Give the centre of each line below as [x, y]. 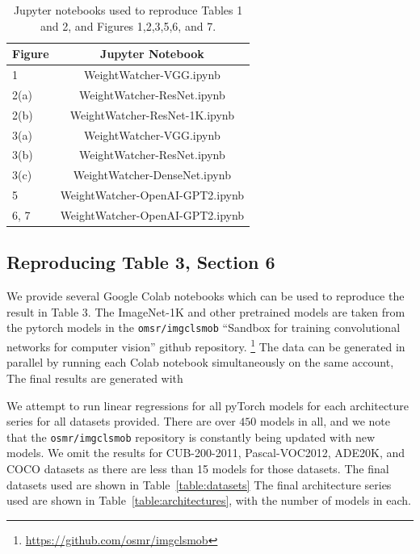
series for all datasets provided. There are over [121, 421]
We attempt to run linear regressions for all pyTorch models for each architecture [208, 405]
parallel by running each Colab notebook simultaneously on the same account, [200, 362]
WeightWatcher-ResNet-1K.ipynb [152, 114]
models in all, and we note [325, 421]
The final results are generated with [95, 378]
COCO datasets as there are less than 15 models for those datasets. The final [198, 468]
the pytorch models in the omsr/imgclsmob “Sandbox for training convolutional [204, 327]
